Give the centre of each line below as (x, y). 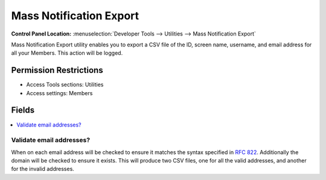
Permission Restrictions (57, 70)
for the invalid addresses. (43, 169)
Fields (23, 110)
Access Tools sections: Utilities (65, 85)
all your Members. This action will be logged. (67, 53)
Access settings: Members (59, 93)
